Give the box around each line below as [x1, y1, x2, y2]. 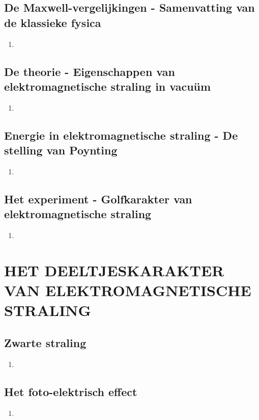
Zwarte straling [4, 334, 87, 350]
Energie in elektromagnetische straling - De [4, 127, 238, 143]
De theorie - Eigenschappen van [4, 63, 175, 79]
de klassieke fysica [4, 14, 101, 30]
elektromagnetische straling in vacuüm [4, 78, 211, 94]
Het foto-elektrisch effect [4, 383, 137, 399]
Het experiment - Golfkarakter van [4, 191, 192, 206]
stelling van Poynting [4, 142, 118, 158]
